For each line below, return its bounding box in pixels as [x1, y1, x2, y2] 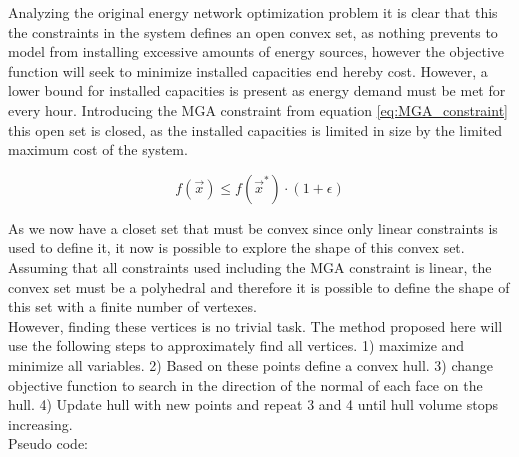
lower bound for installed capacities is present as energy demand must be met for [8, 80, 506, 101]
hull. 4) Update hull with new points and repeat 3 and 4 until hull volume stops [8, 394, 498, 415]
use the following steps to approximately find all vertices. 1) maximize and [8, 335, 465, 356]
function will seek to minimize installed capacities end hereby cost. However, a [8, 60, 488, 81]
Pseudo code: [8, 433, 88, 454]
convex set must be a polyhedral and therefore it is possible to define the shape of [8, 276, 510, 297]
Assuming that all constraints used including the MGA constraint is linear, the [8, 256, 492, 277]
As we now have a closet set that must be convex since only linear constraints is [8, 217, 498, 238]
